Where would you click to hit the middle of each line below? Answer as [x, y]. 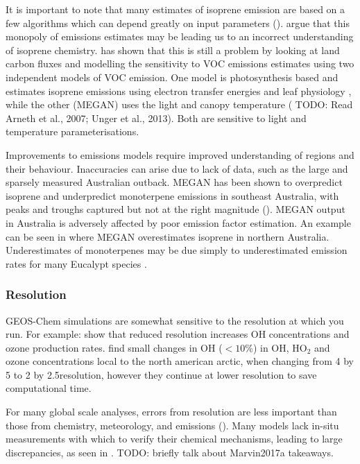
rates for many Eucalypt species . [76, 263]
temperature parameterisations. [72, 131]
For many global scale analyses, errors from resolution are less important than [171, 412]
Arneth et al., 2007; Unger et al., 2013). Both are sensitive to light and [156, 118]
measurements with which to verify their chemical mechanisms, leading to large [174, 439]
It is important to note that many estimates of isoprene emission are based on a [175, 9]
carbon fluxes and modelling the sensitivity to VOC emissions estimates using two [180, 63]
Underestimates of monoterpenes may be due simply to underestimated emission [177, 250]
